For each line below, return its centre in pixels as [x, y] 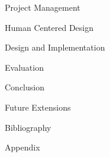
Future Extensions [38, 107]
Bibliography [28, 127]
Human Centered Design [49, 27]
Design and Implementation [55, 47]
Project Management [43, 7]
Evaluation [24, 67]
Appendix [22, 147]
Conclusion [25, 87]
